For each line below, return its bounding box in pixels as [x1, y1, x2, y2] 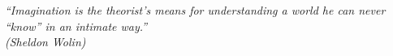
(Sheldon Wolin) [5, 33, 86, 50]
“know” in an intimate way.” [5, 17, 148, 34]
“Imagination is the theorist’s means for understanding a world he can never [5, 2, 386, 18]
